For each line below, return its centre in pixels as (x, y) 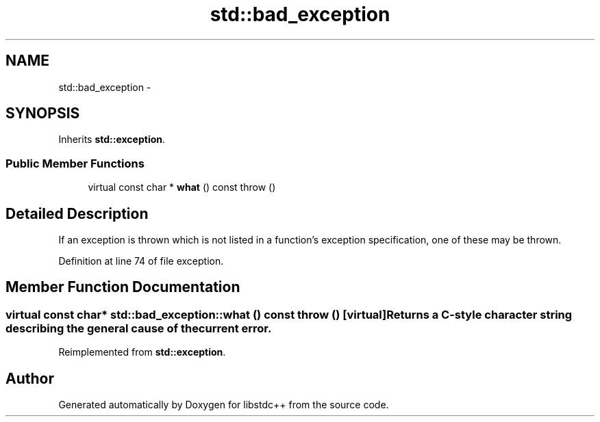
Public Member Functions (75, 163)
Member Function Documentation (123, 287)
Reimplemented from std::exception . (142, 352)
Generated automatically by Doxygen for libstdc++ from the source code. (224, 405)
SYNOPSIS (43, 114)
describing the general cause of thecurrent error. (139, 328)
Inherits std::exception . (112, 140)
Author (30, 378)
